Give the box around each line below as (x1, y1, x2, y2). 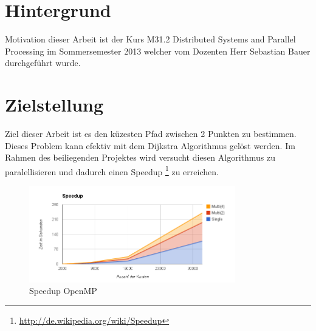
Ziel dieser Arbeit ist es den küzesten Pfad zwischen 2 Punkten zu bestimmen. (5, 127, 297, 140)
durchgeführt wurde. (5, 56, 81, 69)
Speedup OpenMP (29, 284, 97, 297)
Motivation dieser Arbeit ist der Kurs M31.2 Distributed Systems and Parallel (5, 33, 296, 45)
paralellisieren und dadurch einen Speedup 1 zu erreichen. (5, 163, 219, 178)
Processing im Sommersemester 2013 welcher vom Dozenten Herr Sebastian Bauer (5, 44, 311, 57)
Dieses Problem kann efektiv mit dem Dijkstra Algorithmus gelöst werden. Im (5, 139, 295, 152)
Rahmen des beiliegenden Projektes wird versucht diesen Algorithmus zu (5, 151, 276, 164)
